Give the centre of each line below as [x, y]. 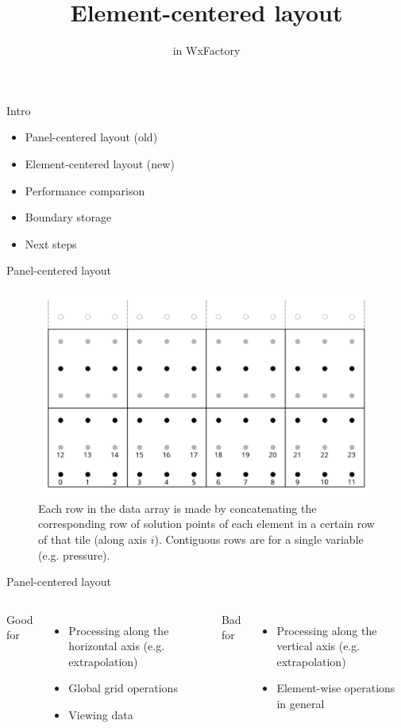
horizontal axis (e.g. [117, 646]
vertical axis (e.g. [318, 646]
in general [301, 704]
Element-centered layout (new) [100, 163]
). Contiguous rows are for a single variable [259, 539]
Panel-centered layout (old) [91, 137]
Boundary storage [68, 217]
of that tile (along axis [93, 539]
